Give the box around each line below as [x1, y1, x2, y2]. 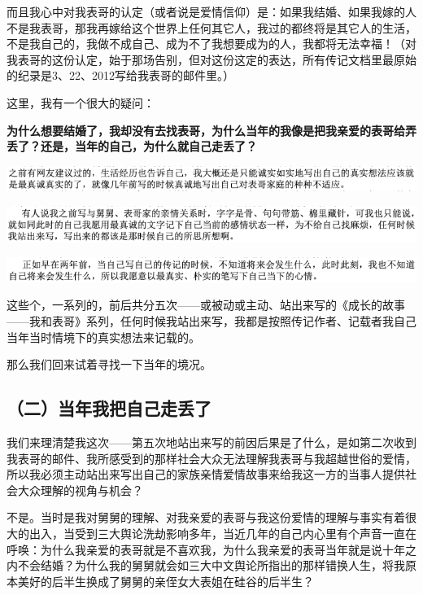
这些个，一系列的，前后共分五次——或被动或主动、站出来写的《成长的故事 [7, 296, 405, 313]
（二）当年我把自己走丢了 [7, 396, 211, 421]
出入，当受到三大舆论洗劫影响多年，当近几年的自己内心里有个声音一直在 [28, 524, 416, 541]
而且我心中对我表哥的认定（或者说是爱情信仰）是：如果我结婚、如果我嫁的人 [7, 3, 416, 20]
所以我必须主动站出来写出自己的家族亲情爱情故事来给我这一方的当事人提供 [7, 466, 405, 483]
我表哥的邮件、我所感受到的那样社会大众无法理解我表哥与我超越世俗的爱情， [7, 449, 416, 466]
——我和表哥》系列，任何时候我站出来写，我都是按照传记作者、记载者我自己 [7, 312, 416, 329]
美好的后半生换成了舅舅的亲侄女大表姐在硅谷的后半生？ [17, 572, 314, 589]
